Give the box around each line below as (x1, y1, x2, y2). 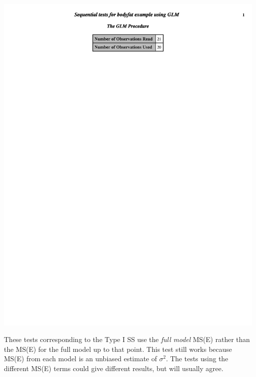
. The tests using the (166, 353, 228, 364)
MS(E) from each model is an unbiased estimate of (4, 353, 157, 364)
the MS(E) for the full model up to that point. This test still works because (4, 343, 232, 354)
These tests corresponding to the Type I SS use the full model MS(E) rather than (4, 334, 250, 344)
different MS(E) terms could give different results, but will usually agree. (4, 363, 224, 373)
